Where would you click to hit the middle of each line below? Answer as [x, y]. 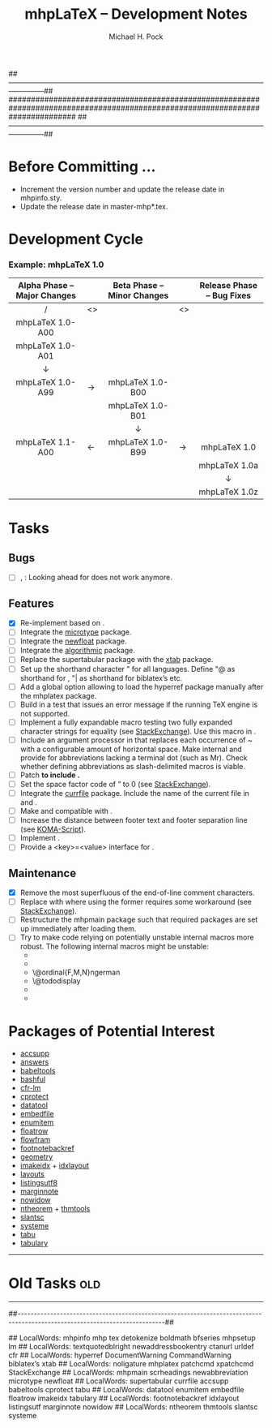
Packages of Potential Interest [112, 1031]
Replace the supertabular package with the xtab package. [117, 660]
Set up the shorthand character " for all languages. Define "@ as [127, 669]
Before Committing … [82, 167]
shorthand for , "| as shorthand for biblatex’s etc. [101, 677]
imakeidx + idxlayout [55, 1166]
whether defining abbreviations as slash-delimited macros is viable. [132, 766]
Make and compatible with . [66, 811]
